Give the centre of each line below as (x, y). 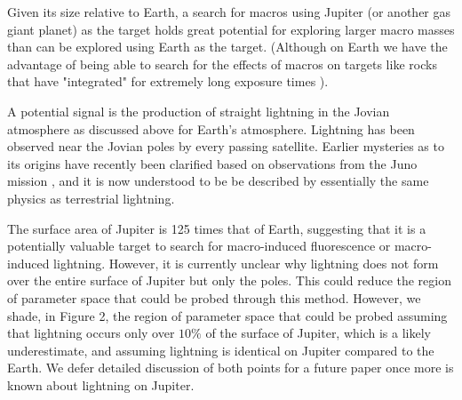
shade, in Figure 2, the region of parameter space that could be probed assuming (227, 315)
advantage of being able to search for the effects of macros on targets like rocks (222, 64)
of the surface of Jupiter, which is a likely (318, 333)
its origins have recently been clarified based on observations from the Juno (212, 163)
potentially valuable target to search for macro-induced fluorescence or (199, 246)
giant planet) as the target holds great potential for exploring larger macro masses (231, 29)
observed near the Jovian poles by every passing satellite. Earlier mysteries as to (226, 146)
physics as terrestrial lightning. (91, 198)
